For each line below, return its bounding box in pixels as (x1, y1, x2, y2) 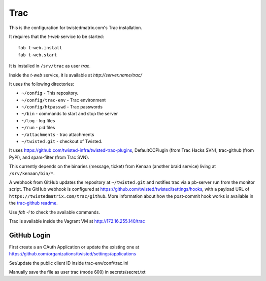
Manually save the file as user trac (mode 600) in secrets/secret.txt (9, 269, 146, 275)
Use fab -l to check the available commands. (9, 209, 100, 215)
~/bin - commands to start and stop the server (21, 111, 118, 117)
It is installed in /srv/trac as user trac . (9, 63, 91, 69)
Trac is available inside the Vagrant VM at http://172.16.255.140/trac (9, 218, 145, 224)
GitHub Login (9, 231, 50, 239)
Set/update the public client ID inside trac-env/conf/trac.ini (9, 260, 129, 266)
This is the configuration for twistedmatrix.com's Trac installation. (9, 25, 142, 31)
